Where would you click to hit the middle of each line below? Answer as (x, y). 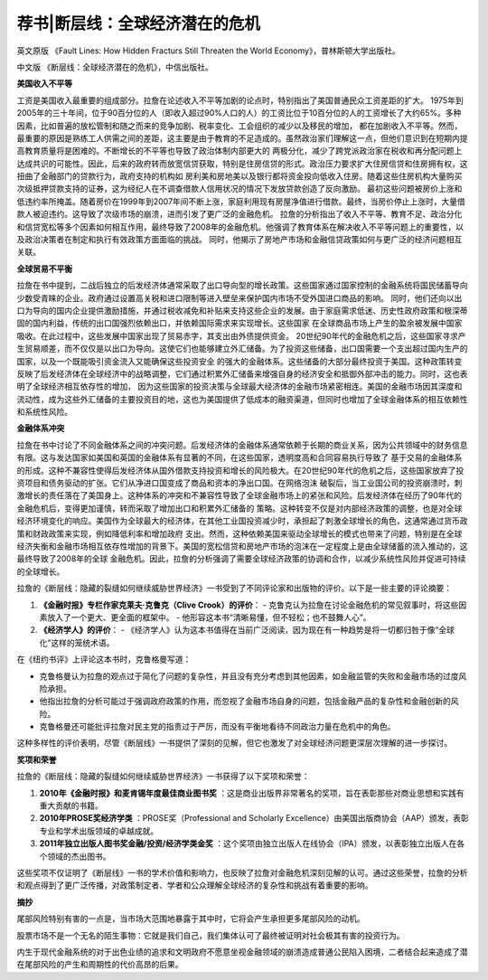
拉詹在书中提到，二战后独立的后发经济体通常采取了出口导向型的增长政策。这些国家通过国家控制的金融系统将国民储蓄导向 (242, 286)
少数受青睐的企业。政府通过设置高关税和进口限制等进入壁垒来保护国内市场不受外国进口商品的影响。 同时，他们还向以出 (239, 297)
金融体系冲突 (41, 429)
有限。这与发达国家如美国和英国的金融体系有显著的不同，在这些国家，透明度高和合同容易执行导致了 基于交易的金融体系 (239, 457)
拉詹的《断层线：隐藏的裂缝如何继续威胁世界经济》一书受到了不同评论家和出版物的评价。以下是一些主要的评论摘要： (234, 589)
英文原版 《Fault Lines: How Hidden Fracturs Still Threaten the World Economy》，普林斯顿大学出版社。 (209, 51)
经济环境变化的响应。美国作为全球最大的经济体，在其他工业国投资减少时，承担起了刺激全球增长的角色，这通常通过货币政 (242, 521)
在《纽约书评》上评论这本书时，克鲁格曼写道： (104, 659)
